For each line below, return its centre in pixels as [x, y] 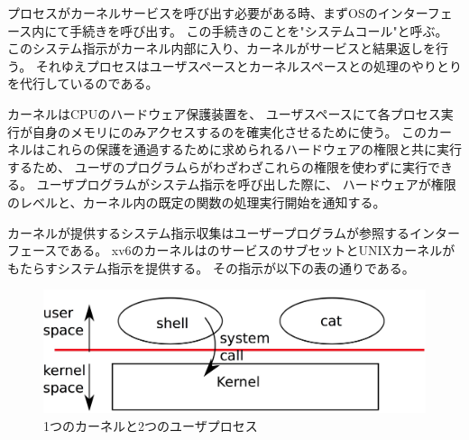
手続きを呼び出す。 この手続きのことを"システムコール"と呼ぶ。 [259, 30]
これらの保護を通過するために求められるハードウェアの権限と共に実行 [253, 149]
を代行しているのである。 [83, 83]
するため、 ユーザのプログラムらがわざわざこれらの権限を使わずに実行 [217, 166]
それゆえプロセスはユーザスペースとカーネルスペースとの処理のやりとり [248, 65]
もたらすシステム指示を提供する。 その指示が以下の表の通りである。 [211, 267]
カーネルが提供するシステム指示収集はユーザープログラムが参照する [209, 232]
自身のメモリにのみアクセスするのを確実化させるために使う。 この [230, 131]
